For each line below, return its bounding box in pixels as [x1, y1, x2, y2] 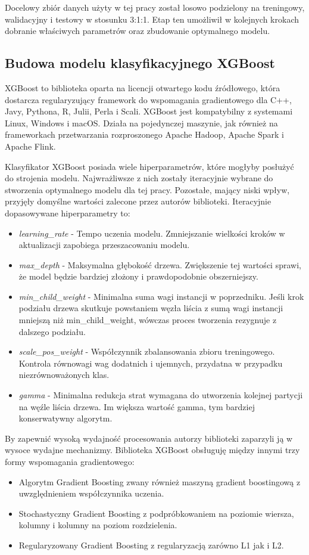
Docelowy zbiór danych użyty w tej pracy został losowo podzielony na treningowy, [5, 1, 305, 13]
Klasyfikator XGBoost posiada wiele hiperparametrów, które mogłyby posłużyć [5, 160, 294, 172]
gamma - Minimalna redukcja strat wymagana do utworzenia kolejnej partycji [18, 389, 303, 401]
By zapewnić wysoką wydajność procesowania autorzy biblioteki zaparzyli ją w [5, 432, 293, 444]
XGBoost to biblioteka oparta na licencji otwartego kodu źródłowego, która [5, 81, 280, 94]
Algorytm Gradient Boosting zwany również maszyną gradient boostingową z [18, 475, 301, 488]
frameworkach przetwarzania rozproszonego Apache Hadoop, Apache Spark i [5, 128, 284, 141]
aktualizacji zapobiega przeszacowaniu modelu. [18, 238, 190, 251]
